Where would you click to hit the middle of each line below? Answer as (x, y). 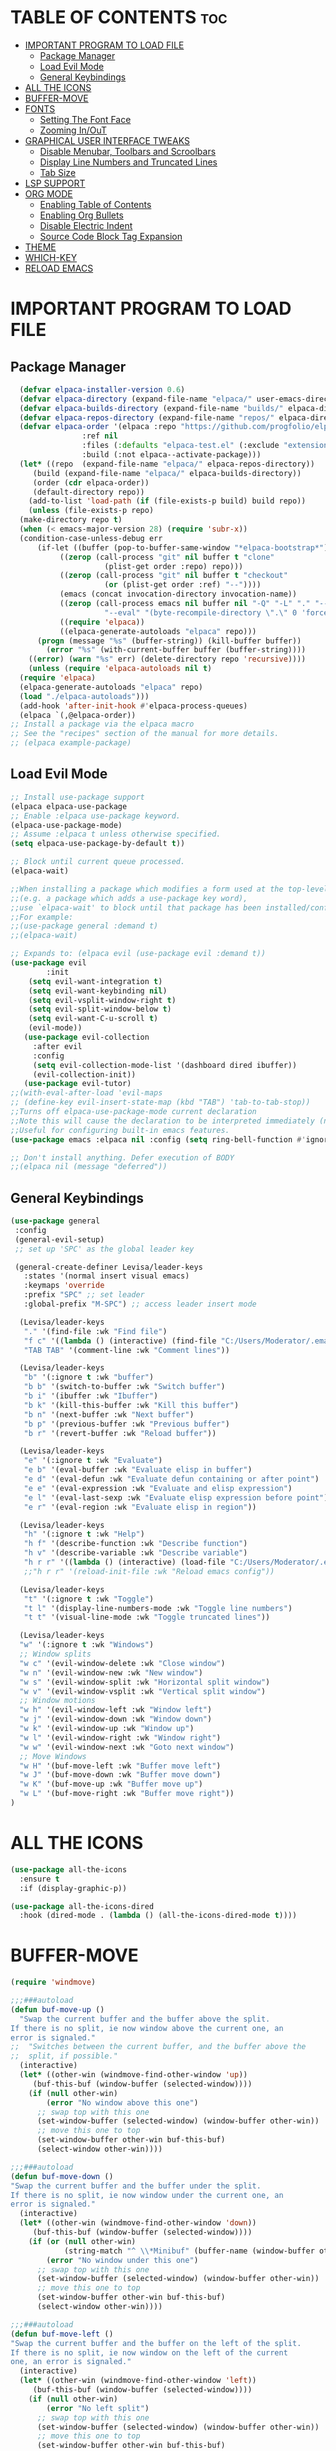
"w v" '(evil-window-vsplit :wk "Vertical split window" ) (143, 1691)
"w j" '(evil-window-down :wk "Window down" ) (116, 1719)
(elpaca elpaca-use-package (69, 806)
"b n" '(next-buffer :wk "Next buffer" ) (109, 1414)
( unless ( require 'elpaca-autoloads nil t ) (120, 669)
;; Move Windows (53, 1756)
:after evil (57, 1046)
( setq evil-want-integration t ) (95, 981)
